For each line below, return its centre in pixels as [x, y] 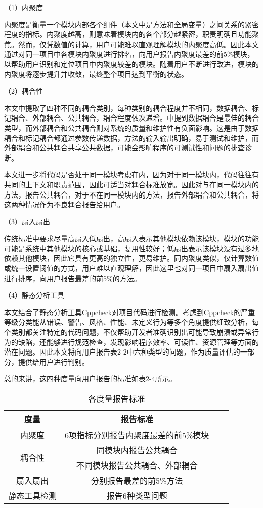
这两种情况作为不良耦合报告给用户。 [64, 204]
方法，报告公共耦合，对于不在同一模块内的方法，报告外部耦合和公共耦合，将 [131, 194]
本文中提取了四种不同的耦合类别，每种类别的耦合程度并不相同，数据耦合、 [128, 108]
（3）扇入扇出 [27, 221]
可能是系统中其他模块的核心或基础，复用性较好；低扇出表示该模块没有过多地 [131, 248]
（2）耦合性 [24, 91]
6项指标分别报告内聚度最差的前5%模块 [137, 435]
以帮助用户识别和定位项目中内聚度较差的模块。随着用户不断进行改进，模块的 [131, 64]
